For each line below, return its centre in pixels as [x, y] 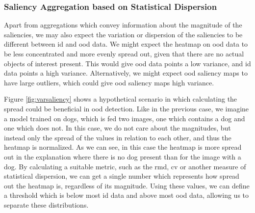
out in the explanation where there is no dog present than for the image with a [123, 156]
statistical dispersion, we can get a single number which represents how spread [122, 176]
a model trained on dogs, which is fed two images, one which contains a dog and [125, 118]
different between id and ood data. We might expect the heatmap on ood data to [126, 44]
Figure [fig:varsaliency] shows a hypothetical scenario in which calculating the [121, 99]
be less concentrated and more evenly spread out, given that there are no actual [124, 53]
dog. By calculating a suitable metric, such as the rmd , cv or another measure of [125, 166]
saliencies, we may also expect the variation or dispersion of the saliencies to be [123, 34]
